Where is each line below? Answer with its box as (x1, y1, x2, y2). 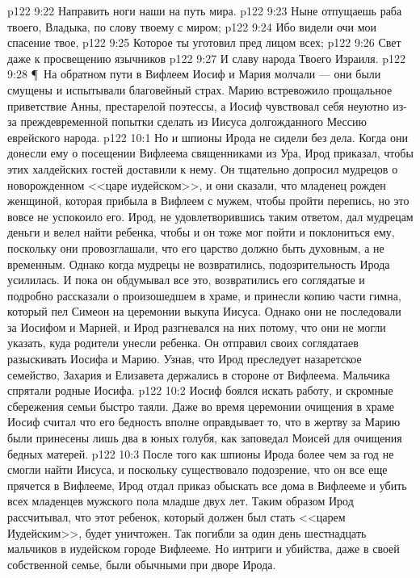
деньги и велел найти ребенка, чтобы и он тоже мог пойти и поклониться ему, (7, 224, 395, 241)
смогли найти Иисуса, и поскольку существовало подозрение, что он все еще (7, 461, 388, 478)
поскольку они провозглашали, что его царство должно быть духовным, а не (7, 239, 384, 256)
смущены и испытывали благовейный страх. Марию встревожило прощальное (7, 81, 393, 98)
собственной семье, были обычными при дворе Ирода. (7, 555, 276, 572)
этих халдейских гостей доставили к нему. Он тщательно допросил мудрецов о (7, 160, 398, 177)
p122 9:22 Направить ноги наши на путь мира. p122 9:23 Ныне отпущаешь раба (7, 2, 402, 19)
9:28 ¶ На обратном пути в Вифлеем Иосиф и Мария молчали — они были (7, 65, 381, 82)
